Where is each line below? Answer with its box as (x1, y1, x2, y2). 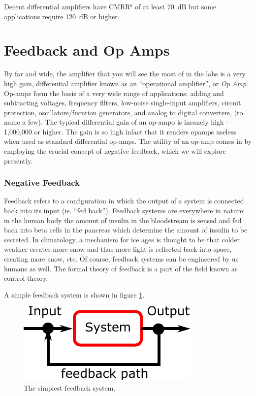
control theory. (4, 273, 48, 283)
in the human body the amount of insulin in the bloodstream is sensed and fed (4, 215, 242, 225)
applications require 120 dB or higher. (4, 11, 120, 21)
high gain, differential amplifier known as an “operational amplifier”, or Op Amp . (4, 78, 249, 88)
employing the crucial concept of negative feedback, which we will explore (4, 146, 226, 156)
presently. (4, 155, 33, 165)
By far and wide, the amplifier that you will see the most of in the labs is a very (4, 68, 246, 79)
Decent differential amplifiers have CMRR (4, 1, 130, 11)
